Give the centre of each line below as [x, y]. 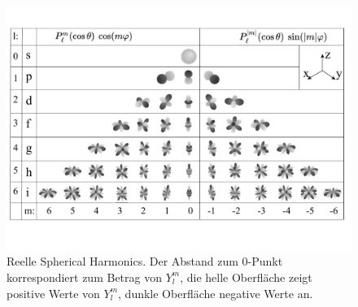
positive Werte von [53, 293]
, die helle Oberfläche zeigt [246, 277]
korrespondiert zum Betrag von [84, 277]
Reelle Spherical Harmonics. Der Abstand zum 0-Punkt [145, 261]
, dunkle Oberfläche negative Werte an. [216, 293]
